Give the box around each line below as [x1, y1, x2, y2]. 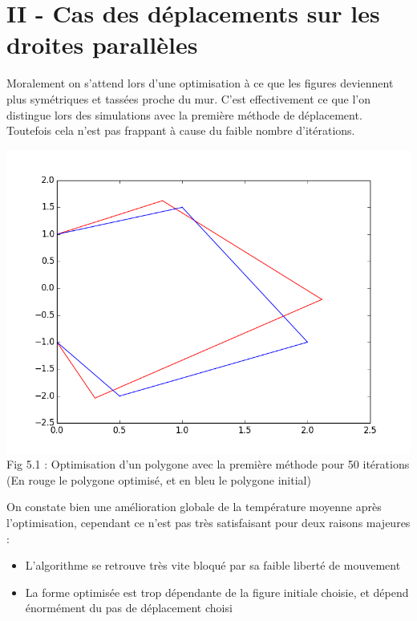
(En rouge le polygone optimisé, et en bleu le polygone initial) [6, 471, 311, 488]
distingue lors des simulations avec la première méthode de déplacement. [6, 106, 362, 123]
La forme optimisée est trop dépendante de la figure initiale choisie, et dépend [25, 583, 409, 600]
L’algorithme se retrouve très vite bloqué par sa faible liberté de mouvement [25, 557, 401, 574]
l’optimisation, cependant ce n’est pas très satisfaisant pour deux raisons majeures [6, 514, 411, 531]
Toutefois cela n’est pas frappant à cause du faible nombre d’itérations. [6, 122, 355, 139]
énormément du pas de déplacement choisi [25, 599, 233, 616]
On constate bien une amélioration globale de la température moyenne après [6, 498, 382, 515]
